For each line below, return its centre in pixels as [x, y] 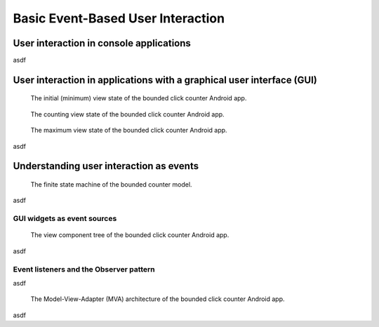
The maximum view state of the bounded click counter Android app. [129, 131]
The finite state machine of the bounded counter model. [111, 185]
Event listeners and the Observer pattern [84, 269]
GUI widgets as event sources [65, 219]
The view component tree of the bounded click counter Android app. [130, 235]
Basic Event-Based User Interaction [119, 18]
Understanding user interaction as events [106, 166]
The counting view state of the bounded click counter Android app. [127, 114]
